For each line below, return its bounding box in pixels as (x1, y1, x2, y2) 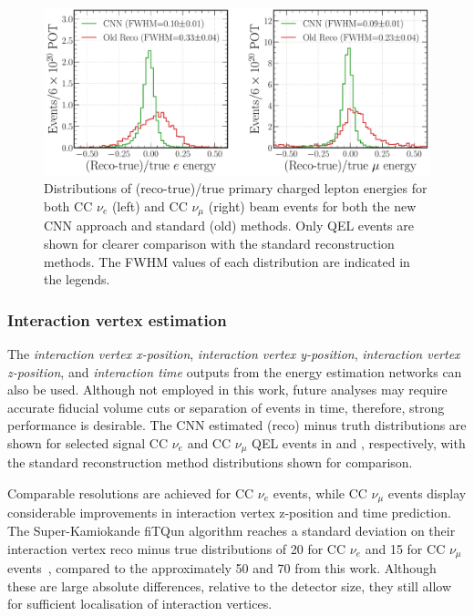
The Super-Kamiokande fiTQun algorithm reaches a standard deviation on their (7, 520, 456, 539)
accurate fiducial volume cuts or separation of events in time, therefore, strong (7, 397, 445, 416)
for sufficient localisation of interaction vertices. (7, 594, 273, 613)
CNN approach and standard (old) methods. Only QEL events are (44, 216, 414, 235)
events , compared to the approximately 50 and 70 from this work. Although (7, 559, 437, 578)
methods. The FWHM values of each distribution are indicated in (44, 252, 410, 271)
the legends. (44, 270, 110, 289)
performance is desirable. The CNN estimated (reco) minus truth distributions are (7, 416, 467, 435)
